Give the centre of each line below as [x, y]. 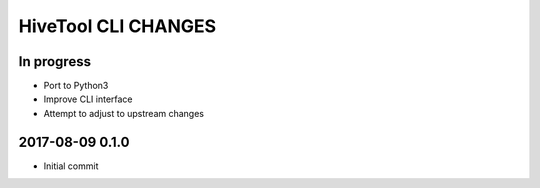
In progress [55, 61]
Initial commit [71, 166]
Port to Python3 [76, 86]
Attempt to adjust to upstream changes [124, 113]
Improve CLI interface [88, 99]
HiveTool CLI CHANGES [117, 26]
